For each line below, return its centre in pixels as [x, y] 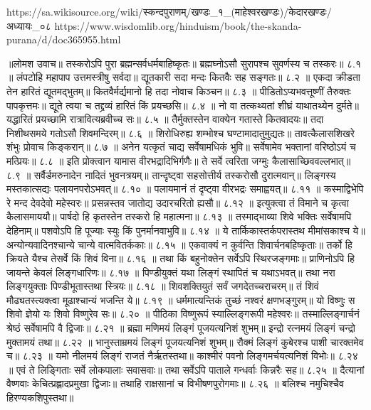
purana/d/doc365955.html [64, 39]
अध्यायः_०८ [29, 25]
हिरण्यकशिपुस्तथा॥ [40, 398]
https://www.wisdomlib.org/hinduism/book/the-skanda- [178, 25]
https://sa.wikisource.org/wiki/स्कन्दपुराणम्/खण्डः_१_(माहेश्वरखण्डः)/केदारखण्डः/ [169, 11]
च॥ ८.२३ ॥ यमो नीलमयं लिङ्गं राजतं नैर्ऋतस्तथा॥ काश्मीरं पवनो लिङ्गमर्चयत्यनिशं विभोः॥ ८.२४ [182, 356]
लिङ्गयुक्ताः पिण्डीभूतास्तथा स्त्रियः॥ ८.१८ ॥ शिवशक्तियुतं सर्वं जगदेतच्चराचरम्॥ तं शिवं [163, 286]
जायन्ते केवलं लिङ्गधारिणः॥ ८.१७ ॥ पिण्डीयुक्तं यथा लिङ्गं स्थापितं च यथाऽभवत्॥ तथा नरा [171, 272]
